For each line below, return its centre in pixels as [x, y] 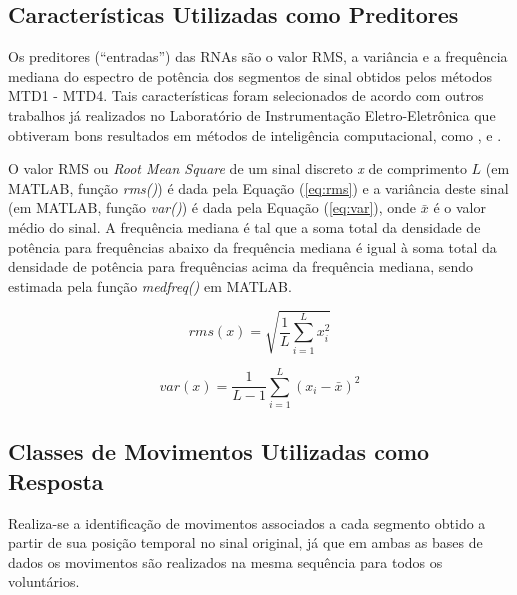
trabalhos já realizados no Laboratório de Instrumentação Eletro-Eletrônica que [252, 114]
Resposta [56, 480]
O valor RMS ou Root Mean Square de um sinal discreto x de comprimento [237, 168]
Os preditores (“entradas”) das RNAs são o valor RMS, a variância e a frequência [258, 56]
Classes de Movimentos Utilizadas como [219, 451]
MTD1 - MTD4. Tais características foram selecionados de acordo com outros [246, 95]
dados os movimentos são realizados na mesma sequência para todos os [225, 561]
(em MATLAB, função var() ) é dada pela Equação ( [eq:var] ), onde [212, 207]
